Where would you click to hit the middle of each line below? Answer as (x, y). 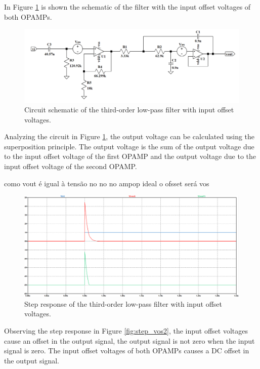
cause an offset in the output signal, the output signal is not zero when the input (129, 340)
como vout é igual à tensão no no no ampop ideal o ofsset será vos (107, 183)
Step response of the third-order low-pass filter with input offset (123, 303)
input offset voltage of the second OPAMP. (71, 166)
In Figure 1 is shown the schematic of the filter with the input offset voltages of (127, 7)
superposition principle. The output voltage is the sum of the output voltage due (129, 146)
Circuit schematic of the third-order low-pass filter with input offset (129, 110)
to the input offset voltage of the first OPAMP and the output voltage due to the (130, 156)
